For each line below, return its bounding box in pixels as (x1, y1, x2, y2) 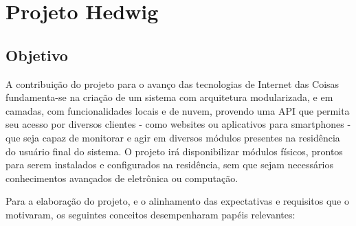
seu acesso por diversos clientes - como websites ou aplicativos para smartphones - (5, 117, 351, 131)
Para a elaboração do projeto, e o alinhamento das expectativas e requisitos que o (5, 194, 349, 208)
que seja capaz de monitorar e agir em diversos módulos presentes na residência (5, 130, 340, 144)
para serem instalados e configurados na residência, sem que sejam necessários (5, 157, 333, 172)
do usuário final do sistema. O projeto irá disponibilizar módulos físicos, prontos (5, 144, 343, 158)
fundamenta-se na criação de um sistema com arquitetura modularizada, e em (5, 90, 333, 104)
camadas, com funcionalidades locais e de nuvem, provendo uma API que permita (5, 103, 350, 117)
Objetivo (5, 44, 68, 65)
